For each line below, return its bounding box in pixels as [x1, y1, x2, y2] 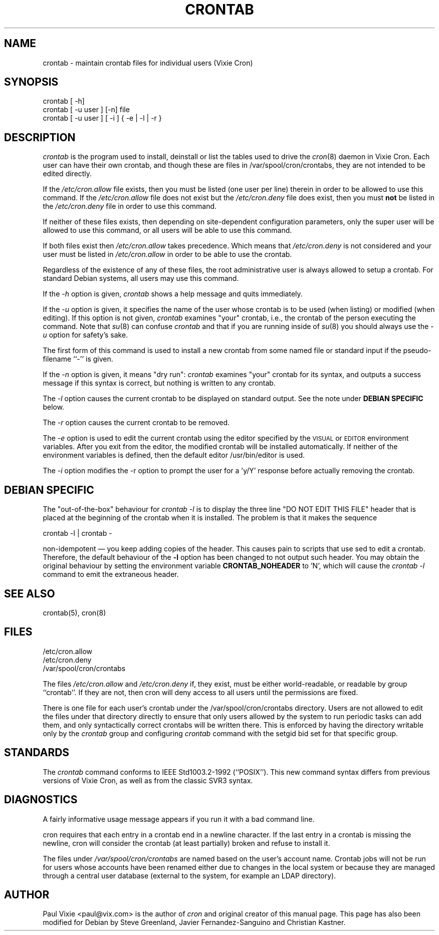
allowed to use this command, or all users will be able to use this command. [43, 226, 292, 235]
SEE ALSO [4, 587, 55, 600]
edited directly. [43, 169, 92, 178]
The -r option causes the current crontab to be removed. [43, 418, 230, 427]
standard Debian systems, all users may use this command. [43, 274, 239, 283]
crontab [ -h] [43, 97, 85, 106]
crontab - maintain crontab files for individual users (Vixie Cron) [43, 58, 253, 67]
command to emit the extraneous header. [43, 570, 179, 579]
